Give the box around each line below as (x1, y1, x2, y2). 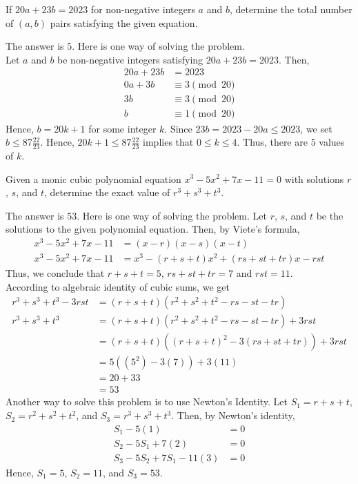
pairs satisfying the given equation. (50, 15, 198, 30)
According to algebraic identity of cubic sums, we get (6, 279, 230, 293)
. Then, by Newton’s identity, (171, 408, 295, 423)
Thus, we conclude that (6, 266, 105, 280)
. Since (164, 121, 192, 135)
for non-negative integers (90, 2, 195, 16)
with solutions (284, 171, 344, 186)
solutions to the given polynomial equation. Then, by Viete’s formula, (6, 222, 300, 236)
